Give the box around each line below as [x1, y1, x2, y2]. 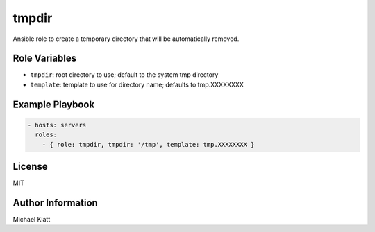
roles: [35, 131, 58, 139]
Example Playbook [12, 98, 95, 110]
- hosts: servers [27, 121, 87, 129]
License [12, 161, 48, 172]
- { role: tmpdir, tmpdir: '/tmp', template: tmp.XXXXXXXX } [42, 141, 255, 148]
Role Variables [12, 53, 76, 64]
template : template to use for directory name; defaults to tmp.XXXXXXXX [30, 80, 244, 89]
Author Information [12, 197, 99, 208]
